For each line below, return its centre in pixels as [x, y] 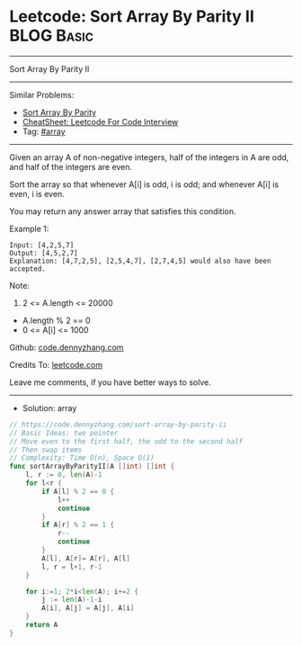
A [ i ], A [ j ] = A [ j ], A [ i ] [88, 608]
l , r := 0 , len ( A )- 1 [64, 475]
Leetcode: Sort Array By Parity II [132, 17]
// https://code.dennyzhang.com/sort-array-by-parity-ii [118, 425]
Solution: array [49, 408]
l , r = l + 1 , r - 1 [72, 567]
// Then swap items [46, 450]
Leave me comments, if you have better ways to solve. [110, 382]
